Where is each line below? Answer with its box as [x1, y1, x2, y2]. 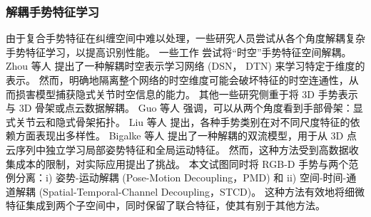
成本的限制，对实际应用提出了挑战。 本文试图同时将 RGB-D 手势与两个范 [15, 156, 359, 171]
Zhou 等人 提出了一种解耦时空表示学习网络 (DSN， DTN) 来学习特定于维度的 [6, 58, 365, 73]
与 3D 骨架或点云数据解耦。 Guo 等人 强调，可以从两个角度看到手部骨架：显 [6, 100, 363, 115]
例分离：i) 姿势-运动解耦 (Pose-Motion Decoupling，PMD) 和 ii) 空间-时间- [6, 170, 347, 185]
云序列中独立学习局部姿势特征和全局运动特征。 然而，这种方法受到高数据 [6, 142, 349, 157]
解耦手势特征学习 [6, 2, 99, 20]
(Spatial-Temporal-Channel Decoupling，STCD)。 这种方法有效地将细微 [39, 184, 365, 199]
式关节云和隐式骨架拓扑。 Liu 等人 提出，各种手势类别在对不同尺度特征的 [6, 114, 350, 129]
